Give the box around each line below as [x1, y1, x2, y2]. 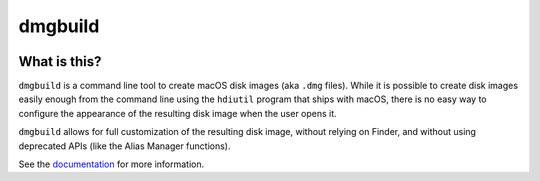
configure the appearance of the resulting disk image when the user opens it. [18, 107, 337, 119]
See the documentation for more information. [18, 158, 205, 170]
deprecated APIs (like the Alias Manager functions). [18, 140, 231, 152]
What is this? [18, 53, 102, 70]
